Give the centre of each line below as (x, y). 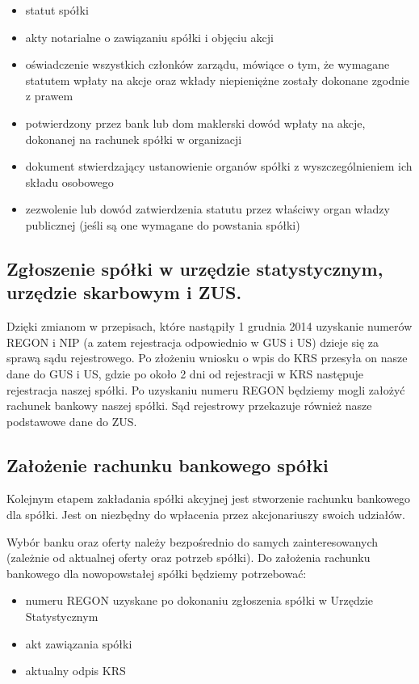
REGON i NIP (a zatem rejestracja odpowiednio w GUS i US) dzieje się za (193, 342)
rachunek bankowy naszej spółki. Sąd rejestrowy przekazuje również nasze (189, 405)
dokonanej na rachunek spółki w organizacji (134, 139)
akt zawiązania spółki (79, 643)
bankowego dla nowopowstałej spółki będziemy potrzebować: (157, 573)
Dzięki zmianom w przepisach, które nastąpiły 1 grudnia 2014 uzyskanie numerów (209, 326)
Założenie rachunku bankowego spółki (168, 464)
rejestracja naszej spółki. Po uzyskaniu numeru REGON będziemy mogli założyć (206, 389)
